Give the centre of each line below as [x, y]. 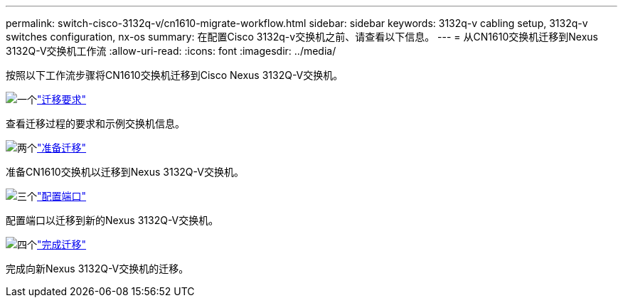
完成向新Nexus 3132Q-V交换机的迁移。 [97, 269]
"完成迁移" [62, 244]
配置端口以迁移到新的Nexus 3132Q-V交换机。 [112, 220]
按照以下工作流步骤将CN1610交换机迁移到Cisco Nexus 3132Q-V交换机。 [175, 75]
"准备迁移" [62, 148]
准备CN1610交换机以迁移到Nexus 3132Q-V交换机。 [125, 172]
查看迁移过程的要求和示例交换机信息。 [95, 123]
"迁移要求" [62, 99]
